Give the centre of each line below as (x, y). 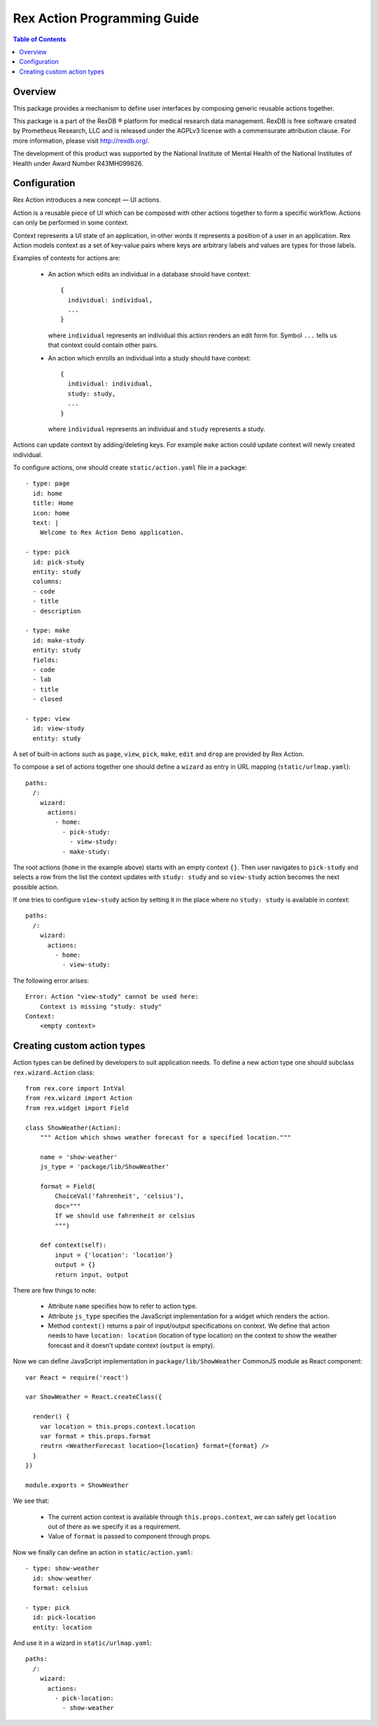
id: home (48, 493)
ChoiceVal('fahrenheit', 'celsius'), (120, 1196)
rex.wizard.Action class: (54, 1072)
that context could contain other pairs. (103, 345)
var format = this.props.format (95, 1436)
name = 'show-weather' (79, 1157)
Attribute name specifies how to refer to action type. (122, 1306)
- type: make (48, 631)
